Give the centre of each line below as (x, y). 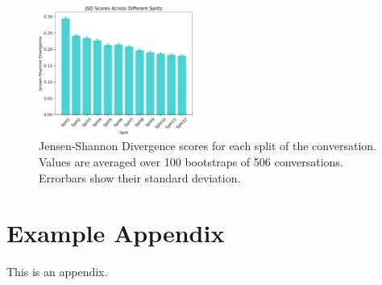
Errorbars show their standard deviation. (140, 177)
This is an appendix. (57, 272)
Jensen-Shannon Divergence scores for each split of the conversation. (208, 146)
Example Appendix (116, 233)
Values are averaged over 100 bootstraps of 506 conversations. (191, 162)
